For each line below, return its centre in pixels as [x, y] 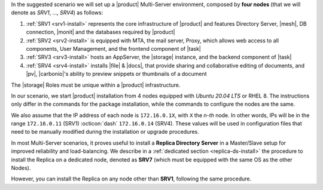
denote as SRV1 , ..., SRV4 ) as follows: [57, 13]
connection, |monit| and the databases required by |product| [100, 32]
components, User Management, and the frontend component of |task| [114, 48]
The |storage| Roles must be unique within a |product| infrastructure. [96, 85]
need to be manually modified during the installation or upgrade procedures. [105, 132]
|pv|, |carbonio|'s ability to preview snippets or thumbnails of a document [116, 74]
